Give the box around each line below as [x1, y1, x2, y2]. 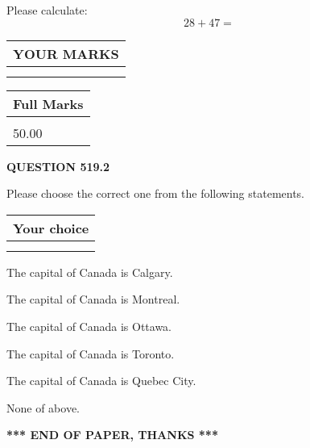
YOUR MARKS [13, 44, 119, 63]
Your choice [13, 218, 89, 237]
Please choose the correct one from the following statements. [6, 185, 305, 202]
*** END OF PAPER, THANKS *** [6, 426, 218, 443]
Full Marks [13, 94, 84, 113]
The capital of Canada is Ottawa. [6, 317, 172, 334]
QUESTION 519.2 [6, 157, 110, 174]
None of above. [6, 399, 80, 416]
